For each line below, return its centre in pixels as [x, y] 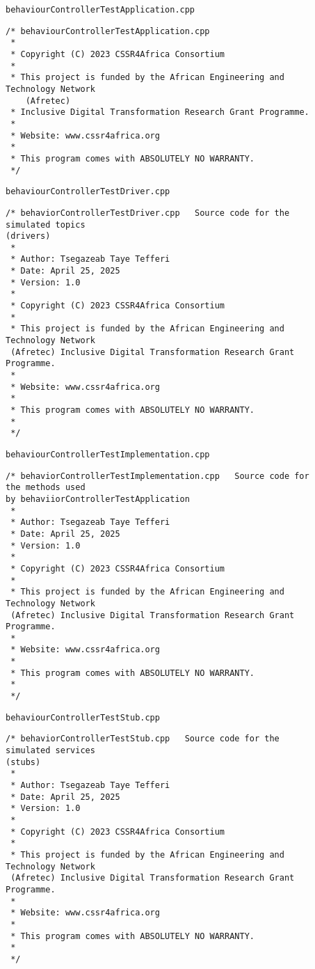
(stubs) [23, 762]
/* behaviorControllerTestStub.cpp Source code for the [143, 739]
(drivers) [28, 236]
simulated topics [46, 224]
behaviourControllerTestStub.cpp [83, 717]
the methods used [46, 488]
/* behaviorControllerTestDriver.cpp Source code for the [148, 213]
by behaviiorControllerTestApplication [98, 499]
